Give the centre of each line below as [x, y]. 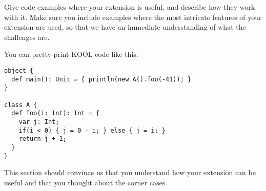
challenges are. [27, 37]
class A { [21, 105]
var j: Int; [39, 122]
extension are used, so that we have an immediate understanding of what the [125, 27]
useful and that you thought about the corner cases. [86, 182]
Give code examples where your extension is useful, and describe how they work [130, 7]
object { [19, 70]
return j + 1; [43, 139]
